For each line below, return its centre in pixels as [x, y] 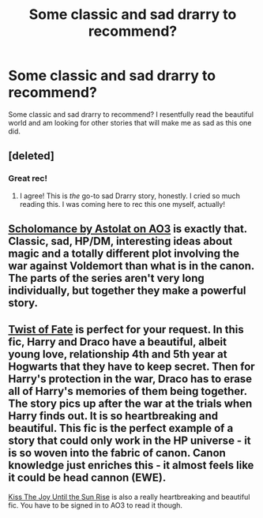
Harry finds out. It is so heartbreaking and [113, 416]
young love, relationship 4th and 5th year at [118, 354]
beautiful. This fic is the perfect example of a [121, 428]
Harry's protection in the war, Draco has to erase [130, 379]
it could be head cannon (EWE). [87, 478]
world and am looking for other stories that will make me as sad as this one [130, 122]
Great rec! [28, 178]
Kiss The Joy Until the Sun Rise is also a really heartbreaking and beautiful [129, 497]
